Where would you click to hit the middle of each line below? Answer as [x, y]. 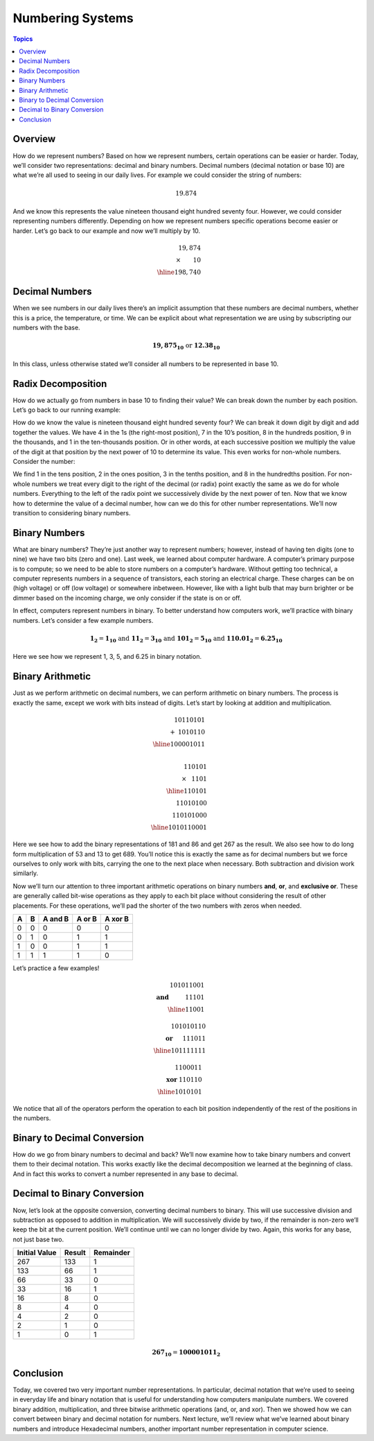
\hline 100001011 [179, 744]
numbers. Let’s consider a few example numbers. [83, 620]
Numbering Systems [73, 18]
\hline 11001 [186, 1010]
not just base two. [38, 1239]
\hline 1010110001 [179, 828]
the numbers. [32, 1118]
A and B [56, 919]
